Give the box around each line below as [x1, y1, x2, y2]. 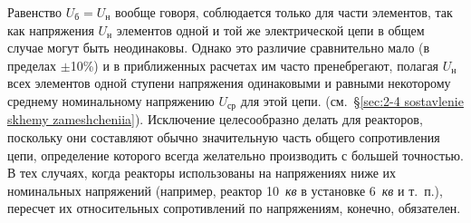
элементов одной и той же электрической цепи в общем [116, 20, 425, 39]
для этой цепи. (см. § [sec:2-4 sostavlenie [240, 91, 464, 110]
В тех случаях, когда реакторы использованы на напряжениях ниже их [7, 163, 397, 182]
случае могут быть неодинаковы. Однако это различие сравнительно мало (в [7, 38, 430, 57]
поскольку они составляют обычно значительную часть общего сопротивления [7, 128, 440, 147]
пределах [7, 55, 57, 74]
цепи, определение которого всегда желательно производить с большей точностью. [7, 145, 464, 164]
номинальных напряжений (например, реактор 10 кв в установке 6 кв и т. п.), [7, 180, 443, 199]
